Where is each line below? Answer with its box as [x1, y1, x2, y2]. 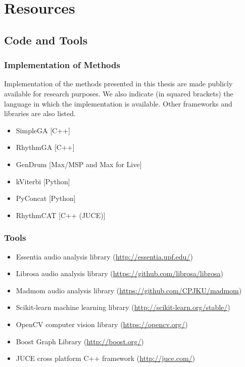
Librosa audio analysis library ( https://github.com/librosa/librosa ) [16, 268, 223, 279]
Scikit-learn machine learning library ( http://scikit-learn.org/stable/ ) [16, 302, 230, 312]
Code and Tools [4, 32, 88, 47]
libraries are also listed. [4, 108, 76, 119]
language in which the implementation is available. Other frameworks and [4, 98, 232, 109]
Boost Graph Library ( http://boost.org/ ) [16, 336, 144, 346]
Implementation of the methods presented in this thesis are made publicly [4, 78, 233, 89]
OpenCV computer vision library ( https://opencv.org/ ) [16, 319, 188, 329]
